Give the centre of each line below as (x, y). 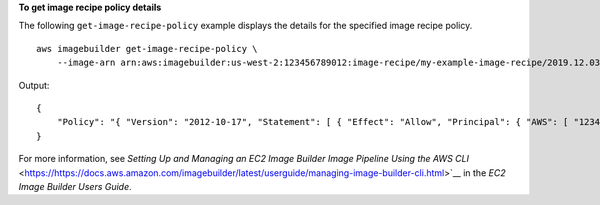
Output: (34, 85)
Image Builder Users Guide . (75, 186)
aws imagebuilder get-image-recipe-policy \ (147, 48)
